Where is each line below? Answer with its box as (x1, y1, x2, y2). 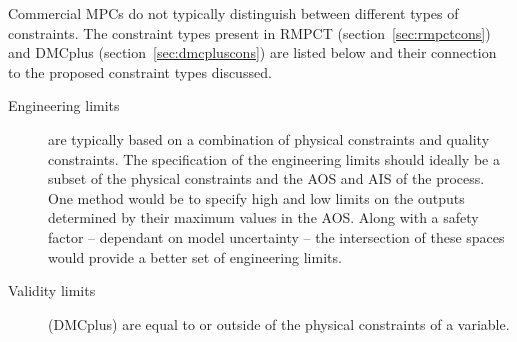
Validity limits (8, 280, 96, 301)
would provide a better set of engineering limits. (48, 246, 342, 267)
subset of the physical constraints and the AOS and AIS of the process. (48, 168, 485, 189)
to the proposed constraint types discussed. (8, 61, 272, 82)
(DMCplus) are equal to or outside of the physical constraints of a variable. (48, 313, 510, 334)
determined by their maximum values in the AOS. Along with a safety (48, 207, 479, 228)
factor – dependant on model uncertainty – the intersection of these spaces (48, 226, 505, 247)
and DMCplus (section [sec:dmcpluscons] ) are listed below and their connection (8, 42, 497, 63)
